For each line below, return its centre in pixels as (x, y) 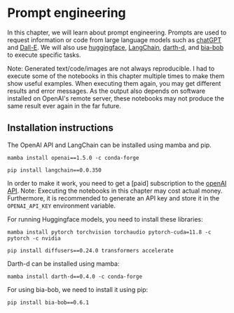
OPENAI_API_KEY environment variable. (62, 205)
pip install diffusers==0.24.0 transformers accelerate (90, 250)
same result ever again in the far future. (64, 106)
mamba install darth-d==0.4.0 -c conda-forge (75, 276)
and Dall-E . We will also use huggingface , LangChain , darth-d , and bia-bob (116, 47)
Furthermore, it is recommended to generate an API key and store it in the (113, 198)
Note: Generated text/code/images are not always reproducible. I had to (111, 68)
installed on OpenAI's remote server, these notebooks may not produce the (116, 98)
